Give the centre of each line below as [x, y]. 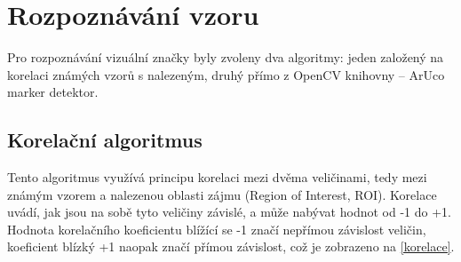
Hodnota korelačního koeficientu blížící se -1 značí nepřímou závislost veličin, [217, 229]
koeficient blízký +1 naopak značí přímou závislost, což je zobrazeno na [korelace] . [231, 246]
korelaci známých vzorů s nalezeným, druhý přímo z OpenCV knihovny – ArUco [226, 74]
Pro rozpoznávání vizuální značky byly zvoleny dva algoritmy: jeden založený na [226, 57]
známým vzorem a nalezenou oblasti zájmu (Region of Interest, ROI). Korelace [222, 194]
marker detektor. [53, 92]
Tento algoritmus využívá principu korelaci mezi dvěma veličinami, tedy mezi [217, 177]
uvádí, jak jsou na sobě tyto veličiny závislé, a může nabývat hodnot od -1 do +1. [229, 212]
